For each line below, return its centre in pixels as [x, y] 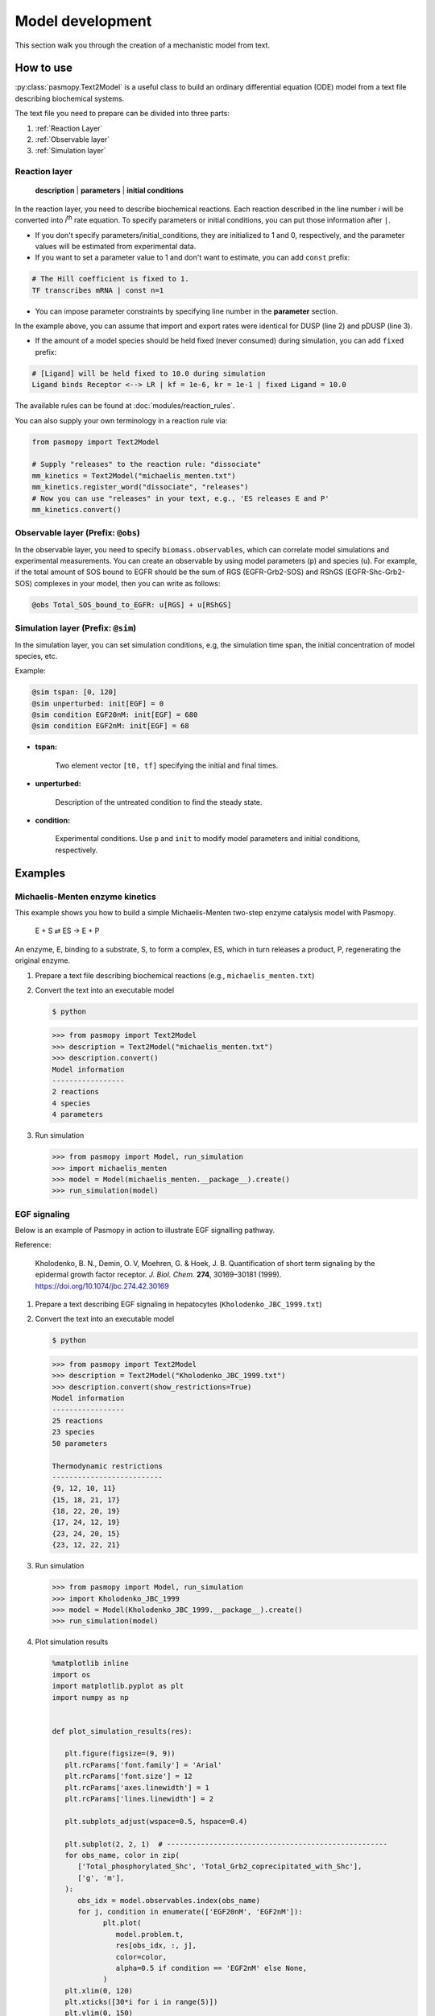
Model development [83, 21]
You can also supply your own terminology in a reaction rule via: [121, 420]
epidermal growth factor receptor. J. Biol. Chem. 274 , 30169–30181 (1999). [158, 1275]
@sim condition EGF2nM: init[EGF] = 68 [110, 726]
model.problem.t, [150, 1934]
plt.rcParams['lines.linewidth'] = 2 [139, 1799]
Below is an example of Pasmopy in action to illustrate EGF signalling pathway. [145, 1231]
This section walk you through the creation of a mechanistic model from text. [142, 45]
